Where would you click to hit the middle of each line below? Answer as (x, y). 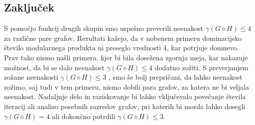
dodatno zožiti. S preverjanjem (201, 67)
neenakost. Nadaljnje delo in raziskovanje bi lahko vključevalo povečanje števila (125, 96)
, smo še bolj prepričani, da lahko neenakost (175, 77)
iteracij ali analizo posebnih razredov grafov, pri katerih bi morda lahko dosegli (125, 106)
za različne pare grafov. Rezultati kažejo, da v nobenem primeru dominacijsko (123, 38)
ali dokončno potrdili (84, 116)
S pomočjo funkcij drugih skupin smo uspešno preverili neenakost (104, 28)
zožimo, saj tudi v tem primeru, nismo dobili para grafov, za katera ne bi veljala (127, 86)
